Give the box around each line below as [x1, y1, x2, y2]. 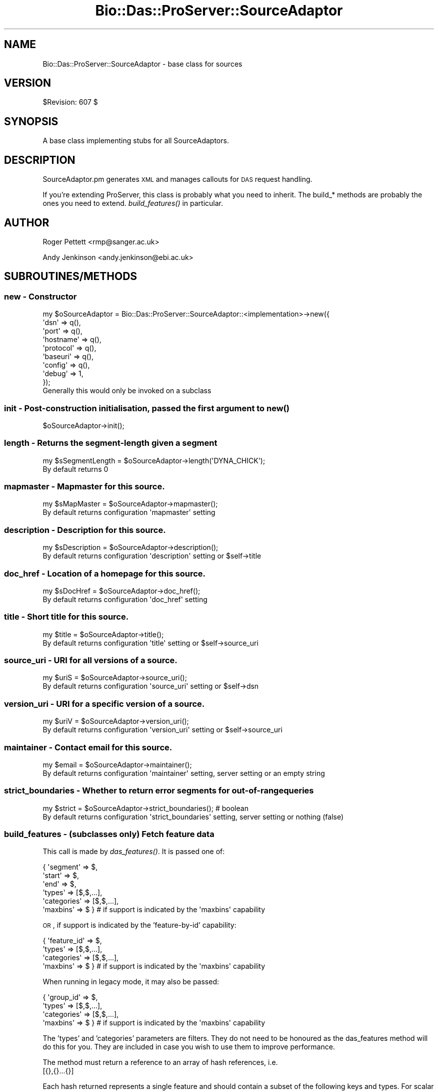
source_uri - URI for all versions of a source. [4, 655, 177, 666]
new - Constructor [4, 291, 77, 302]
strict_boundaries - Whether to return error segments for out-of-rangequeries [4, 785, 314, 796]
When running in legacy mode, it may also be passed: [42, 977, 219, 986]
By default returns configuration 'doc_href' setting [42, 595, 207, 604]
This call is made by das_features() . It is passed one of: [42, 847, 225, 856]
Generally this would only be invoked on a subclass [42, 386, 211, 395]
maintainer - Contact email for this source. [4, 742, 172, 752]
